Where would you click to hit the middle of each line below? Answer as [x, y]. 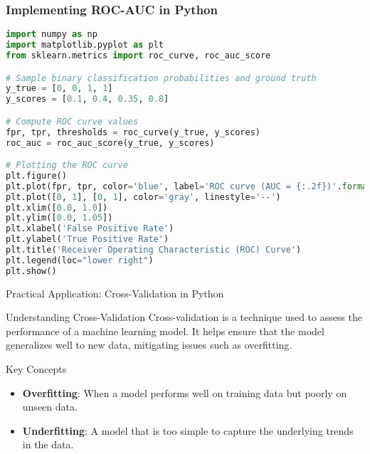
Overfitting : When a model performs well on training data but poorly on [185, 392]
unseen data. [50, 407]
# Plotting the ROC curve [67, 165]
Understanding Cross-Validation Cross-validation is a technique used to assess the [184, 317]
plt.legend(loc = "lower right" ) [80, 260]
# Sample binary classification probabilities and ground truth [161, 78]
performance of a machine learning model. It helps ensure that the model [165, 331]
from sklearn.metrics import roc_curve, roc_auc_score [138, 55]
